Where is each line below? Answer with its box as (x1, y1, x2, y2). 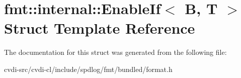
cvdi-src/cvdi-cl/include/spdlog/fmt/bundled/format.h (4, 63, 173, 74)
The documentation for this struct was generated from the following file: (4, 47, 227, 57)
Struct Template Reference (4, 18, 195, 38)
